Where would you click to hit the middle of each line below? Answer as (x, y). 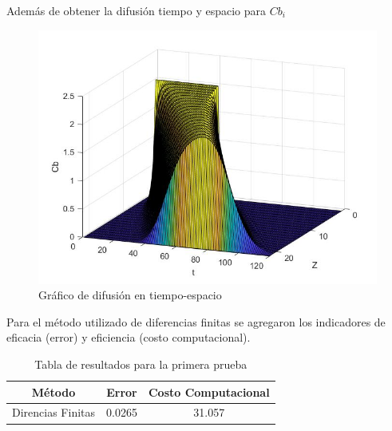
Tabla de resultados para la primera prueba (141, 364)
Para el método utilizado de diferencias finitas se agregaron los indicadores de (196, 321)
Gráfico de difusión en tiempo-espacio (130, 295)
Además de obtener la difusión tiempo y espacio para (137, 10)
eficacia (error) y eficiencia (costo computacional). (129, 337)
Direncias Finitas (54, 412)
